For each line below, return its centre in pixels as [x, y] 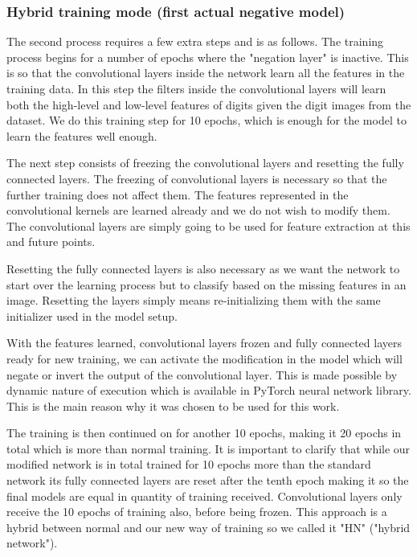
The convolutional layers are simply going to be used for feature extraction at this [208, 225]
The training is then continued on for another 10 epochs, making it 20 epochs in [204, 433]
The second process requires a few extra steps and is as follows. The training [195, 41]
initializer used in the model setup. [92, 315]
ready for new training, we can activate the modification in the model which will [204, 358]
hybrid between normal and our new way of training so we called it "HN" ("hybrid [208, 527]
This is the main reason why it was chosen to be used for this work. [173, 405]
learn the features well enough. [82, 135]
